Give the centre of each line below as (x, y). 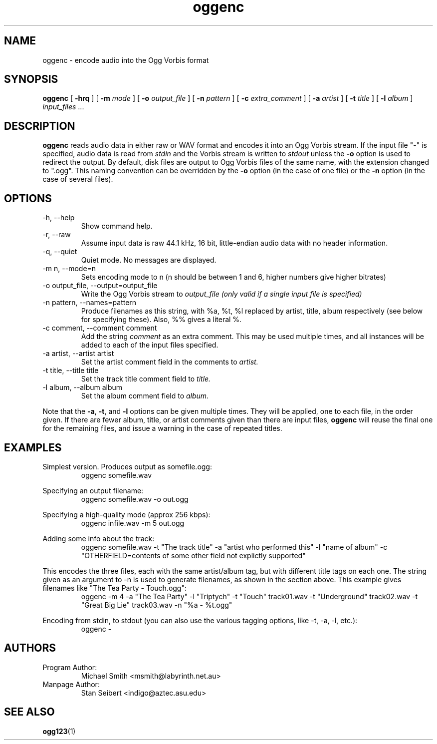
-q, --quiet (60, 252)
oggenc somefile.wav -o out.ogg (135, 499)
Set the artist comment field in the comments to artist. (170, 362)
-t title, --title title (71, 371)
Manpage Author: (71, 684)
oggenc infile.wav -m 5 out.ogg (133, 523)
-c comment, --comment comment (100, 328)
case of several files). (78, 179)
